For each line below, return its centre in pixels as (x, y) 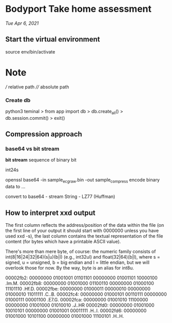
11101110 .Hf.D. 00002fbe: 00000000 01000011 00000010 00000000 (78, 289)
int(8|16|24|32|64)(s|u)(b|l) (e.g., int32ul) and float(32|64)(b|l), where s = (83, 257)
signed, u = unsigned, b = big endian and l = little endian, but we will (78, 262)
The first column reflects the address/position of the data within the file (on (85, 225)
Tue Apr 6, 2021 (22, 23)
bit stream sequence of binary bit (41, 160)
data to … (15, 187)
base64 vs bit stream (32, 149)
